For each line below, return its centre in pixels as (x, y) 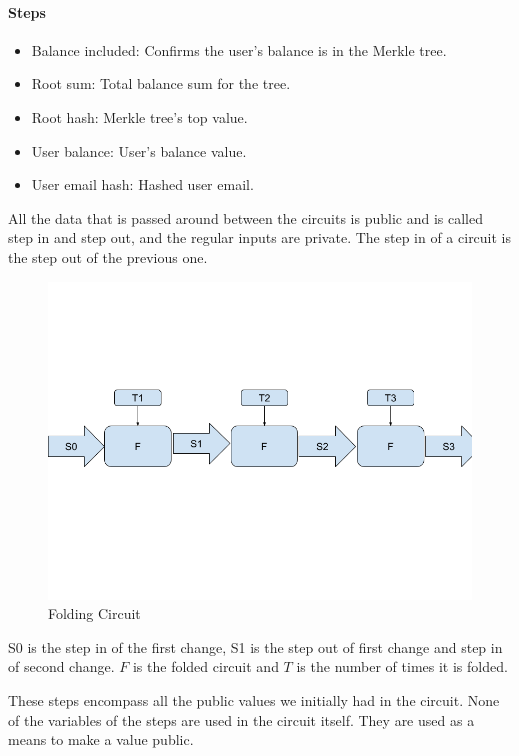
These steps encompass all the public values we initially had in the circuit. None (254, 699)
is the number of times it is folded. (402, 666)
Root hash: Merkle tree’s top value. (139, 116)
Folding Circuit (94, 613)
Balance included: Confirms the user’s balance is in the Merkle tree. (239, 49)
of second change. (61, 666)
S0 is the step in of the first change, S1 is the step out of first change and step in (255, 646)
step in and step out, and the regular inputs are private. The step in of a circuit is (260, 237)
